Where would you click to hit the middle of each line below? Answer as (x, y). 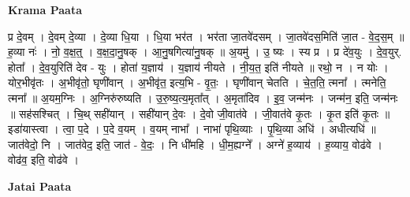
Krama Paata (45, 9)
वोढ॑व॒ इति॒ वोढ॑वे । (43, 160)
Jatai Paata (40, 186)
